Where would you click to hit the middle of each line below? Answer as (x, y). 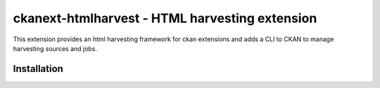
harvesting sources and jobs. (55, 48)
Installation (38, 69)
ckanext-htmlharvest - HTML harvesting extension (165, 18)
